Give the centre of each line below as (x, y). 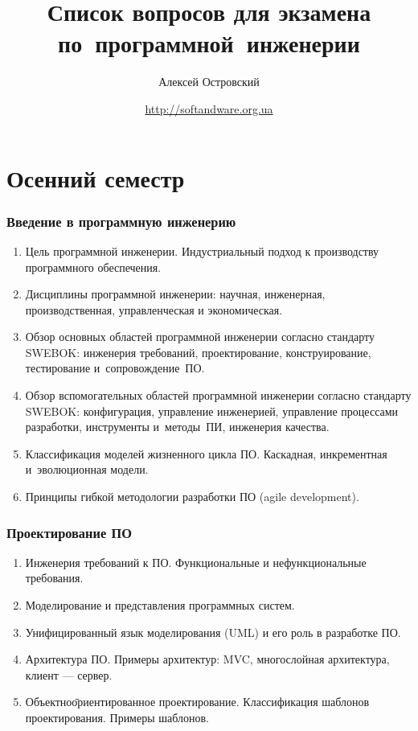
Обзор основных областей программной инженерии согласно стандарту (200, 337)
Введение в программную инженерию (121, 221)
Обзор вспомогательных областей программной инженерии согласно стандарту (218, 395)
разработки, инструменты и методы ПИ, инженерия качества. (177, 427)
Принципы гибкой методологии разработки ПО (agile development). (192, 497)
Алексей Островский (209, 82)
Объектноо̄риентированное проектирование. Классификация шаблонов (197, 702)
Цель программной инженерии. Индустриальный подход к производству (202, 251)
